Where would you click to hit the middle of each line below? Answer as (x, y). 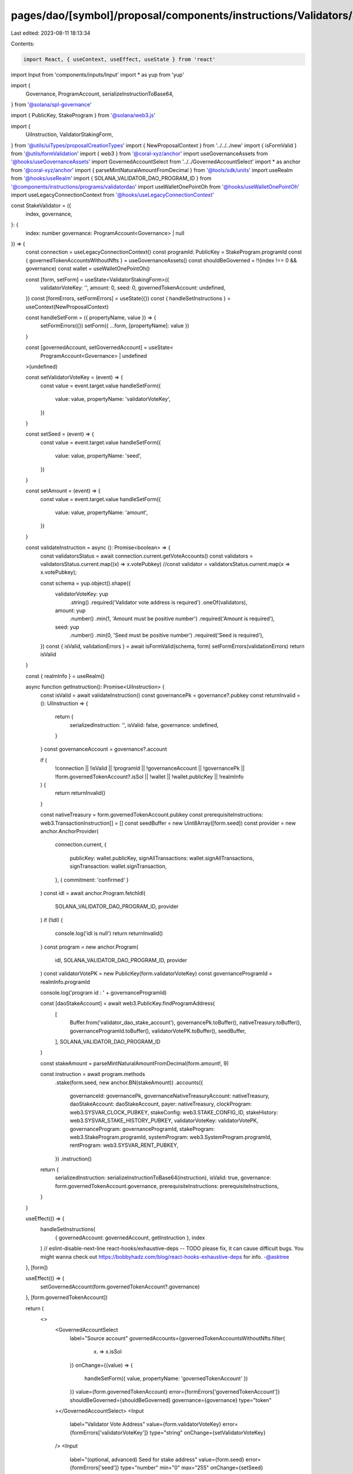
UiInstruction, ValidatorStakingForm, (69, 134)
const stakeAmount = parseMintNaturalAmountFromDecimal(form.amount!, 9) (134, 1063)
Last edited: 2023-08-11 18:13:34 (51, 33)
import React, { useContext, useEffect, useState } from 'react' (119, 59)
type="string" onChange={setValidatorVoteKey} (207, 1432)
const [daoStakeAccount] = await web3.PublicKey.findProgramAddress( (127, 1003)
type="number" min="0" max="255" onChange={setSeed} (192, 1468)
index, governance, (49, 214)
